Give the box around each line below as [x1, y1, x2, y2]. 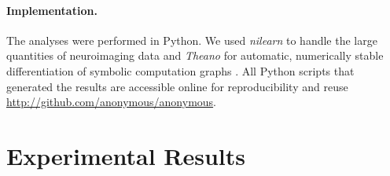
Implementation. [6, 2, 97, 18]
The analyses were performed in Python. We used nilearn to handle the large [6, 31, 377, 48]
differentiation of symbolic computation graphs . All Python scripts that [6, 62, 355, 79]
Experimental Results [6, 139, 245, 171]
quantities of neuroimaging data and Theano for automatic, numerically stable [6, 47, 384, 64]
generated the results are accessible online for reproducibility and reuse [6, 78, 348, 94]
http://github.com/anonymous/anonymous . [6, 93, 216, 110]
